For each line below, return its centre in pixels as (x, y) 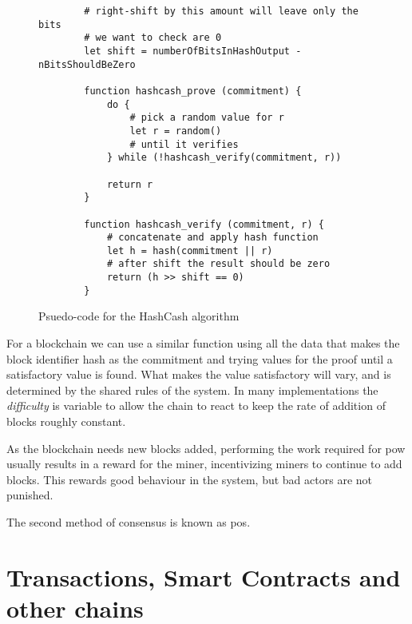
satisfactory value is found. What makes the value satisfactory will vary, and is (199, 374)
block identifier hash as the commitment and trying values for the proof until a (200, 358)
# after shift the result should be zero (218, 264)
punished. (30, 495)
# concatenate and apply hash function (212, 238)
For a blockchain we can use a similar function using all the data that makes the (203, 343)
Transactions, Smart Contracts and (204, 576)
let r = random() (176, 131)
